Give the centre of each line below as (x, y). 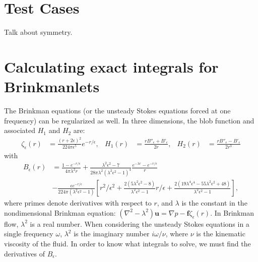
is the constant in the (214, 203)
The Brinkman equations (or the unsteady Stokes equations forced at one (117, 111)
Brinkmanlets (52, 86)
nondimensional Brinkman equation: (60, 212)
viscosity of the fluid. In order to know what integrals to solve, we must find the (127, 243)
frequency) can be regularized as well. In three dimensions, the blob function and (129, 120)
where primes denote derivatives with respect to (78, 203)
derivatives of (25, 253)
